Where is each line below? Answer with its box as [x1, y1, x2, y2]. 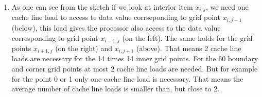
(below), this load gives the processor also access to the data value [11, 22, 221, 33]
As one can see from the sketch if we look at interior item [11, 2, 193, 12]
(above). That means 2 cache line [136, 42, 241, 53]
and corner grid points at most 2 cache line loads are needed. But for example [11, 63, 258, 74]
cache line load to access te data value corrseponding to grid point [11, 12, 220, 22]
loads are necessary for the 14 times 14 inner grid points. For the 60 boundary [11, 53, 258, 64]
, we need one [205, 2, 249, 12]
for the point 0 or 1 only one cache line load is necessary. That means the [11, 73, 243, 84]
